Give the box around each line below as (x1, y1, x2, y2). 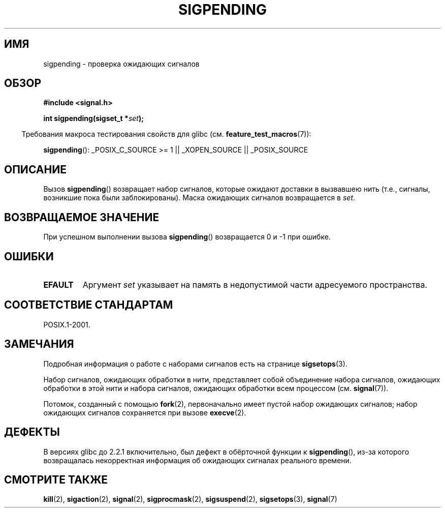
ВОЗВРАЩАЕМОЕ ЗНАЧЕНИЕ (4, 210, 160, 224)
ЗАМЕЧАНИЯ (4, 338, 74, 351)
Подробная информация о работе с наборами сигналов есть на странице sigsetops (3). (43, 359, 347, 368)
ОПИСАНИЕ (4, 163, 67, 176)
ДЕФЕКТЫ (4, 426, 60, 439)
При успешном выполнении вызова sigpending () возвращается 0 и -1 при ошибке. (43, 232, 331, 242)
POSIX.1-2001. (43, 320, 90, 329)
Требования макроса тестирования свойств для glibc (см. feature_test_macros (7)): (21, 130, 311, 139)
